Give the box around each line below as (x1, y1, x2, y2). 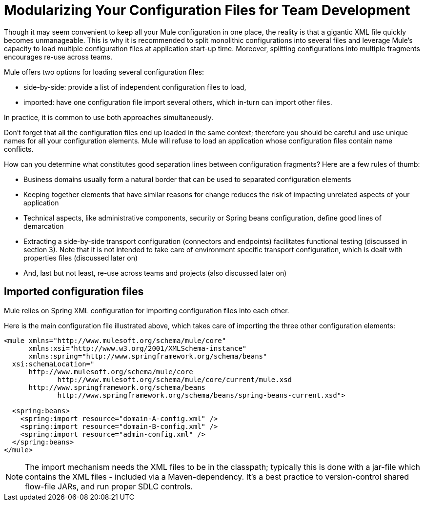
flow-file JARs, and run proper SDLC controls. (25, 481, 193, 491)
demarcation (23, 222, 64, 230)
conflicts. (4, 144, 34, 153)
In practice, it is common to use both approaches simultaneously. (4, 113, 214, 121)
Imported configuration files (4, 285, 144, 298)
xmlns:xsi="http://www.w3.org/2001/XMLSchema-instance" (28, 344, 247, 352)
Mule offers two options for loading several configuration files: (4, 67, 204, 76)
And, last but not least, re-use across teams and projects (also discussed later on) (23, 268, 287, 277)
